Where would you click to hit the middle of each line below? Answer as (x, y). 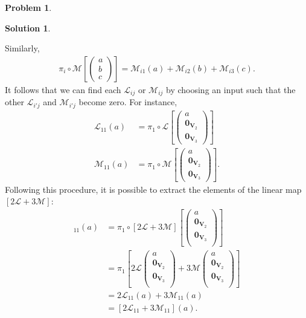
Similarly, (22, 48)
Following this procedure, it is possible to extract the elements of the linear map (153, 189)
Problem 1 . (28, 7)
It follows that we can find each (63, 89)
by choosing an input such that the (231, 89)
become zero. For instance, (128, 102)
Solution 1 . (28, 28)
